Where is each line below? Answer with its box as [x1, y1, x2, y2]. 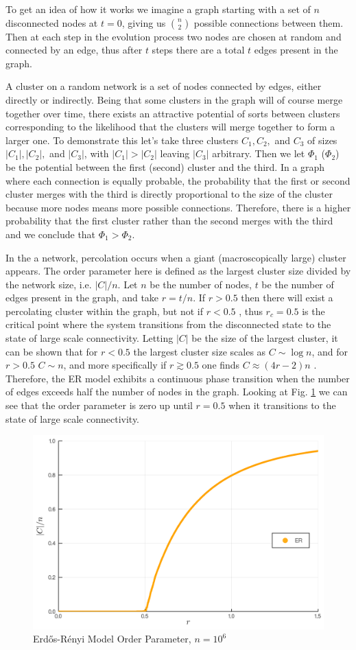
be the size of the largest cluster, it [191, 331, 338, 345]
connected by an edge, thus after [5, 43, 143, 57]
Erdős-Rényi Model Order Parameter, [33, 631, 191, 646]
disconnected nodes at [5, 15, 98, 30]
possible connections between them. [193, 15, 344, 30]
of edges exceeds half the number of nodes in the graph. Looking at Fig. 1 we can [5, 384, 348, 399]
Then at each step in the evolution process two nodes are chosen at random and [5, 29, 342, 43]
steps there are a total [152, 43, 245, 57]
